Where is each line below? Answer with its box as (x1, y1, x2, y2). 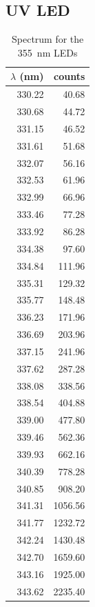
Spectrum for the (12, 32, 84, 46)
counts (54, 69, 85, 83)
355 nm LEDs (17, 45, 78, 59)
